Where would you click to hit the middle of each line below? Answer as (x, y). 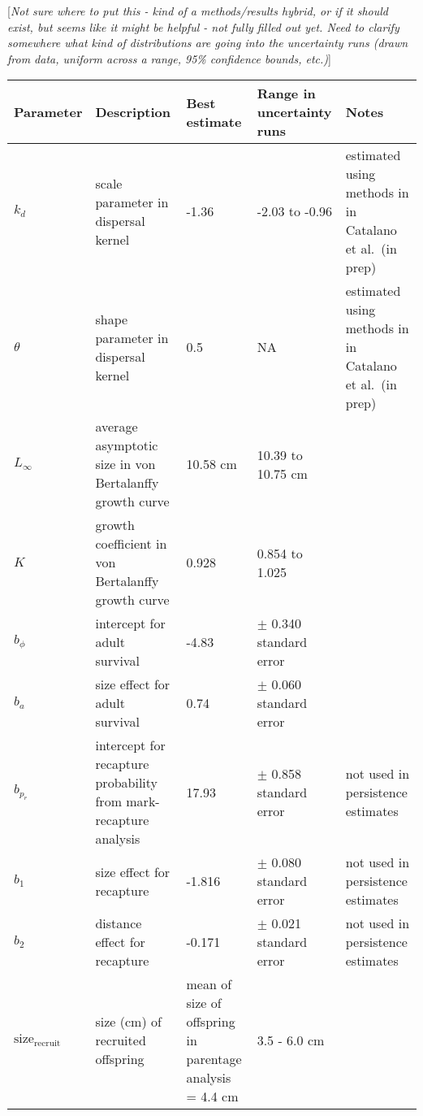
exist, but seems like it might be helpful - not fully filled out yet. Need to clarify (203, 26)
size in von (125, 464)
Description (133, 112)
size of (204, 1003)
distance (119, 923)
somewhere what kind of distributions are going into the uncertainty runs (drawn (208, 43)
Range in (286, 93)
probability (126, 783)
